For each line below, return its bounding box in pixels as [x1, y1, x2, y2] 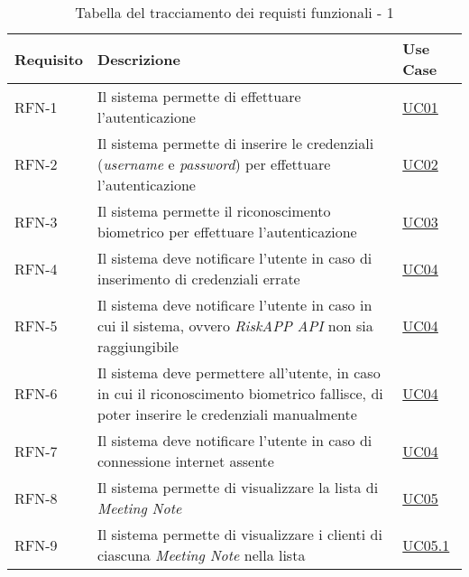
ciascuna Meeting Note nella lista [97, 544, 306, 565]
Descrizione [97, 48, 180, 70]
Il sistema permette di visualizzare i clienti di [97, 524, 382, 544]
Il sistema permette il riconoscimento [97, 200, 331, 221]
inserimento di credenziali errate [97, 268, 300, 289]
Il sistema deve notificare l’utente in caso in [97, 294, 372, 315]
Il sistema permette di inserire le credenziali [97, 133, 374, 154]
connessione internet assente [97, 451, 274, 471]
